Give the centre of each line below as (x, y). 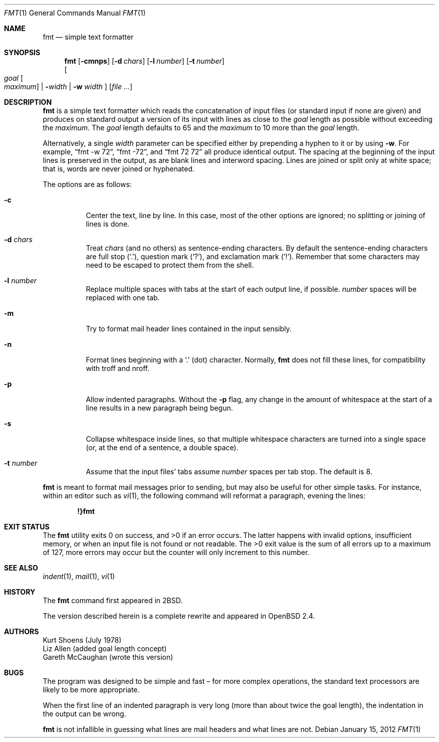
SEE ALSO (21, 568)
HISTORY (20, 592)
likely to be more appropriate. (91, 690)
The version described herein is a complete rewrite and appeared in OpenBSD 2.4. (179, 616)
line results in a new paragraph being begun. (159, 408)
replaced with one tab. (123, 298)
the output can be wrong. (84, 714)
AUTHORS (22, 631)
